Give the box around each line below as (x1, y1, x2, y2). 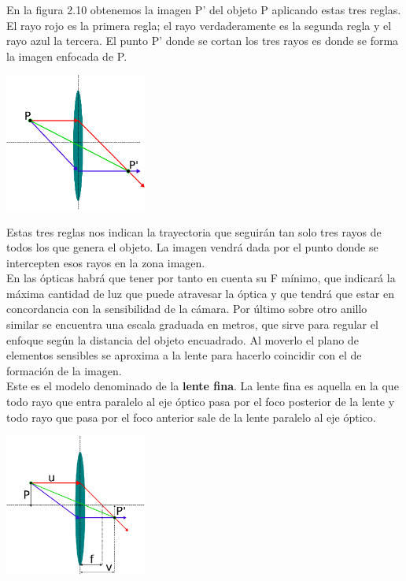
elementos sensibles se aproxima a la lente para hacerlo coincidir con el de (6, 347, 362, 363)
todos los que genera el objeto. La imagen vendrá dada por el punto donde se (6, 239, 378, 255)
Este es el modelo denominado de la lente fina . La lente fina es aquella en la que (6, 378, 399, 394)
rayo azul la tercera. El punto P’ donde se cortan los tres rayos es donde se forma (6, 32, 399, 49)
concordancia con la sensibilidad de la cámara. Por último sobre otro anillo (6, 300, 367, 317)
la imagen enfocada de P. (6, 47, 127, 64)
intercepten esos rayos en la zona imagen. (6, 254, 205, 270)
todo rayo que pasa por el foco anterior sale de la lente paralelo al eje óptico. (6, 408, 376, 425)
